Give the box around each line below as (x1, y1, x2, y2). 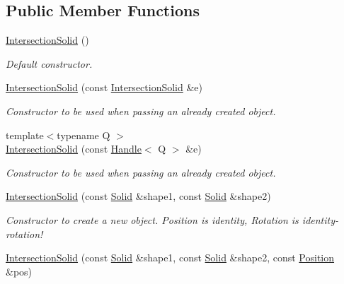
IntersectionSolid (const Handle (6, 141, 142, 156)
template (6, 127, 44, 142)
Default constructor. (6, 56, 93, 71)
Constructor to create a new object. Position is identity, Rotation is (6, 212, 299, 227)
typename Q (57, 127, 110, 142)
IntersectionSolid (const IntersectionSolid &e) (6, 80, 203, 95)
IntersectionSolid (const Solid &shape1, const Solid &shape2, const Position (6, 250, 335, 265)
